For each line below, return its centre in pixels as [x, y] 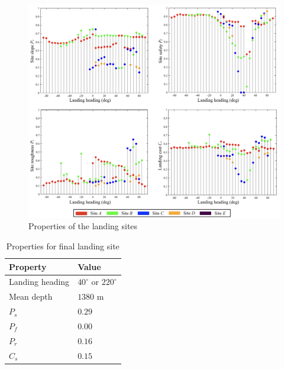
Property [28, 266]
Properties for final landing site [63, 246]
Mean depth [31, 296]
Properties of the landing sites [83, 226]
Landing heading [39, 282]
